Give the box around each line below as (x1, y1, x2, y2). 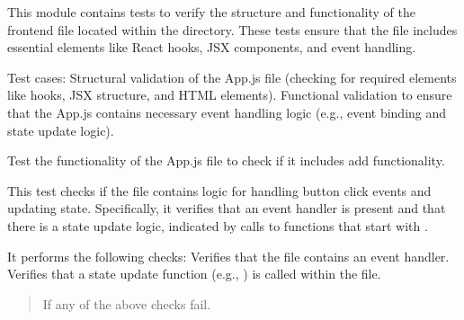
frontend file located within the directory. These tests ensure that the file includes (7, 20, 458, 39)
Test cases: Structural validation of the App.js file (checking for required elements (7, 67, 457, 86)
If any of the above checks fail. (42, 294, 211, 313)
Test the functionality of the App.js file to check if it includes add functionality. (7, 151, 445, 170)
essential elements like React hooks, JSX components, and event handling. (7, 38, 416, 57)
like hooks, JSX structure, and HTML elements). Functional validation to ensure (7, 85, 452, 104)
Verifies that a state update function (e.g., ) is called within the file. (7, 264, 381, 283)
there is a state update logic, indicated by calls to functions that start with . (7, 216, 428, 235)
